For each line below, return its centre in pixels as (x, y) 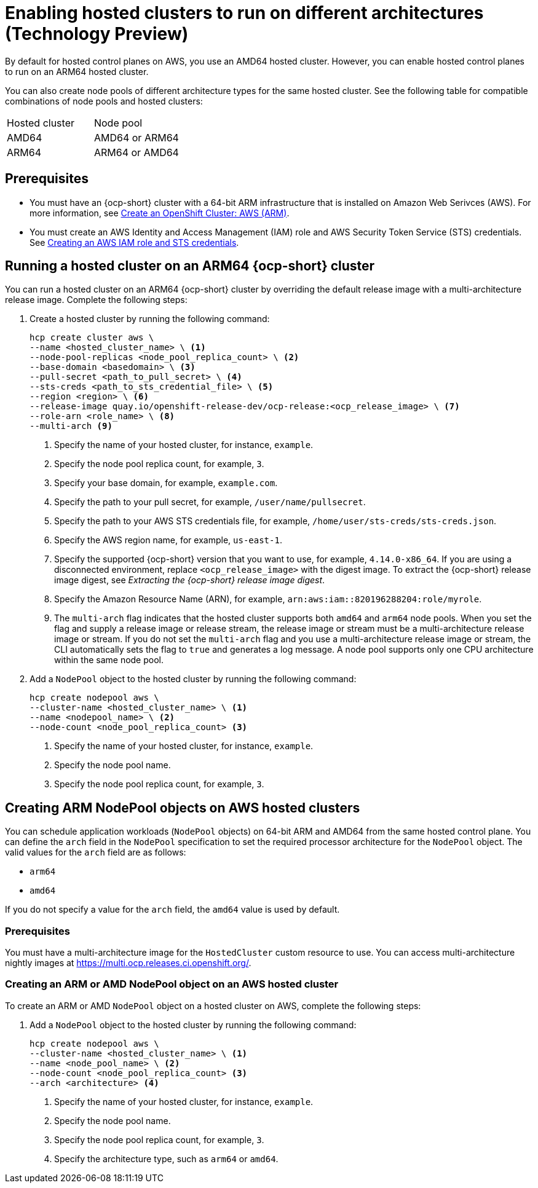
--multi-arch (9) (71, 426)
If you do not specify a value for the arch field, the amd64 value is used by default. (172, 910)
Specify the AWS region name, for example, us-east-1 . (168, 540)
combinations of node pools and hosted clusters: (104, 101)
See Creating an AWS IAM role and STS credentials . (134, 242)
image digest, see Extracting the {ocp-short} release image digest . (190, 580)
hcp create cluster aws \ (92, 338)
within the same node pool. (109, 660)
